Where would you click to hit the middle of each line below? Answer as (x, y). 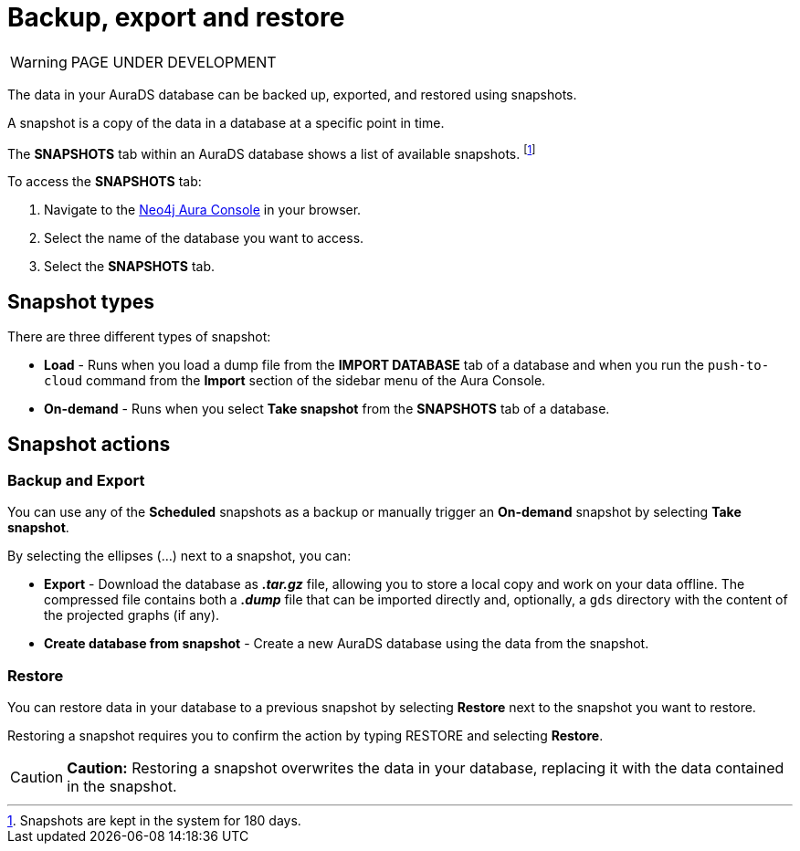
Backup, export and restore (176, 17)
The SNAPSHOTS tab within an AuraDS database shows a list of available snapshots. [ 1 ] (272, 152)
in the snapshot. (122, 787)
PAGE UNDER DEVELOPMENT (174, 62)
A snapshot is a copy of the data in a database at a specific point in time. (226, 122)
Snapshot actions (89, 444)
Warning (39, 62)
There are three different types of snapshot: (139, 337)
